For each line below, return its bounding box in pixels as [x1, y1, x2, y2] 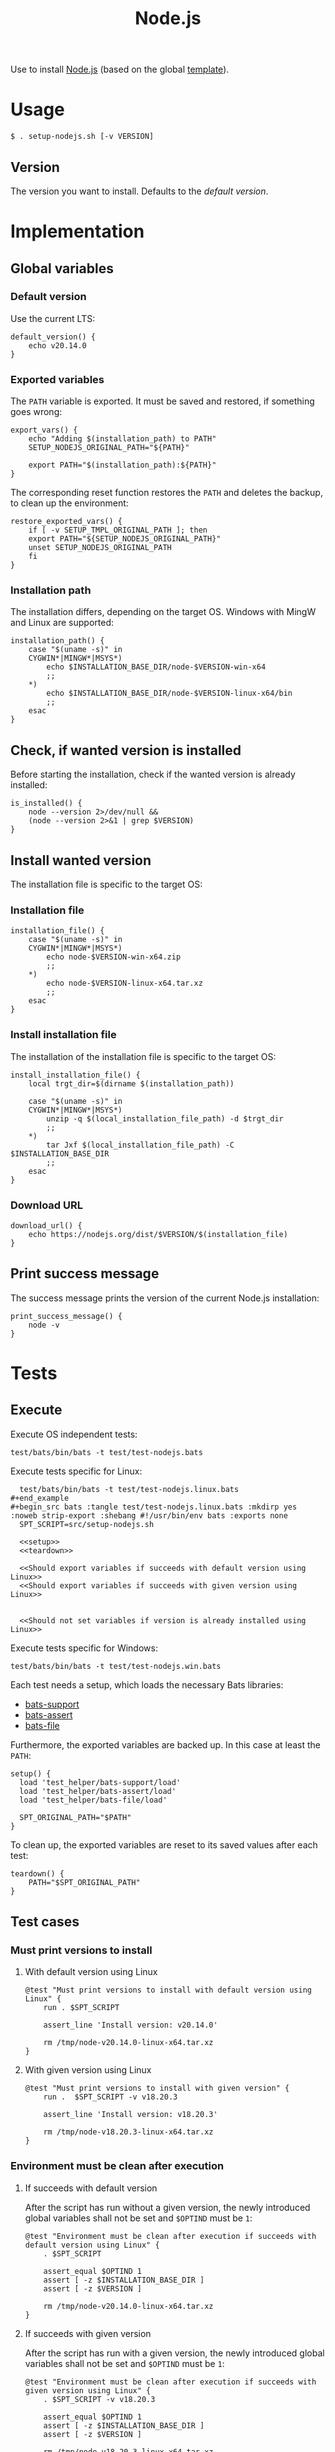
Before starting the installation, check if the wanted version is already [10, 768, 296, 781]
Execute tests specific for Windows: [10, 1642, 158, 1654]
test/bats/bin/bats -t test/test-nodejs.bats [10, 1447, 203, 1457]
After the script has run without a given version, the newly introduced [24, 2201, 311, 2213]
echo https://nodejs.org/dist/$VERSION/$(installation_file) [28, 1229, 288, 1239]
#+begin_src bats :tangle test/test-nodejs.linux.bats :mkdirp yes [10, 1502, 298, 1512]
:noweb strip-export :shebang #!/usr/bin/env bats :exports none [10, 1510, 288, 1521]
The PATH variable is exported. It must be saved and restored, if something [10, 395, 315, 407]
